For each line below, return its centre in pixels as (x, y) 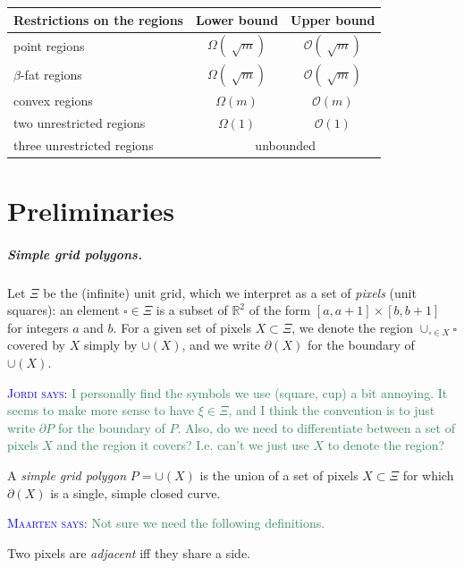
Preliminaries (91, 210)
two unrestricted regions (80, 122)
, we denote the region (353, 327)
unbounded (286, 144)
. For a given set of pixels (182, 327)
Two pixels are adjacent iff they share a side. (129, 552)
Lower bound (237, 19)
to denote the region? (386, 445)
